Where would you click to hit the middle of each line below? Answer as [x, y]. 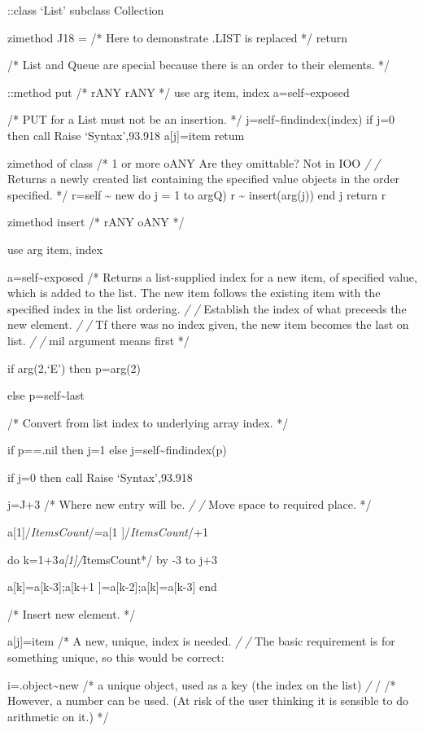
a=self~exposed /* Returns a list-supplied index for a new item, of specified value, [212, 276]
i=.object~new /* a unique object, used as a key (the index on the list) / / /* [202, 684]
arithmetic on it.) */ [58, 716]
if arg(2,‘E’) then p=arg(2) [74, 368]
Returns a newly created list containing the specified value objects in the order [204, 179]
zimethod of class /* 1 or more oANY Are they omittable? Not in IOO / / [194, 162]
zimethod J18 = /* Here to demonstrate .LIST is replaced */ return [177, 37]
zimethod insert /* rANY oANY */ [96, 222]
